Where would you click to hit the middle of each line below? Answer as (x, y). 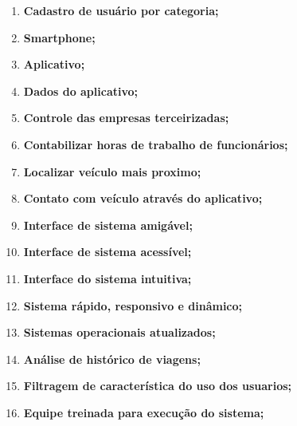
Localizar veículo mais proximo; (112, 171)
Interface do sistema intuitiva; (107, 278)
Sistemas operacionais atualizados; (119, 332)
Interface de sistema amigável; (108, 225)
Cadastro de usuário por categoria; (121, 10)
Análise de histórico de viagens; (112, 359)
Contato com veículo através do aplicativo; (143, 198)
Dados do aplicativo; (81, 91)
